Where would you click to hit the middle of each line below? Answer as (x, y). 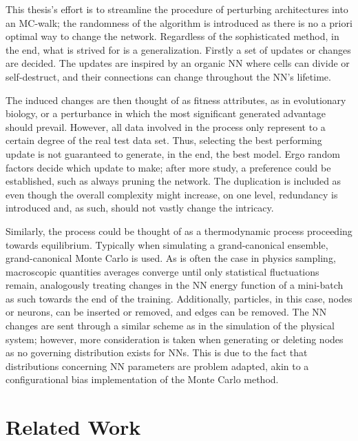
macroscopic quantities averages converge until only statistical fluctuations (162, 271)
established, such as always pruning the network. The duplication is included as (173, 181)
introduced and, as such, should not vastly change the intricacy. (140, 208)
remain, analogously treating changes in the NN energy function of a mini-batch (175, 285)
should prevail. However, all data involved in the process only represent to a (166, 126)
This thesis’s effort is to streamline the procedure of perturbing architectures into (177, 9)
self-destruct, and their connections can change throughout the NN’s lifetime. (168, 76)
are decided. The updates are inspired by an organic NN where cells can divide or (178, 63)
